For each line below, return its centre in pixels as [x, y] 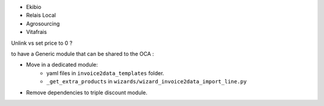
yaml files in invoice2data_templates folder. [105, 73]
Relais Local [41, 15]
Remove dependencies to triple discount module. [87, 92]
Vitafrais [37, 32]
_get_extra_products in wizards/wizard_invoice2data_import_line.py [147, 82]
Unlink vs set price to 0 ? [42, 43]
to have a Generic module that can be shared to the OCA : [82, 54]
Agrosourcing [43, 23]
